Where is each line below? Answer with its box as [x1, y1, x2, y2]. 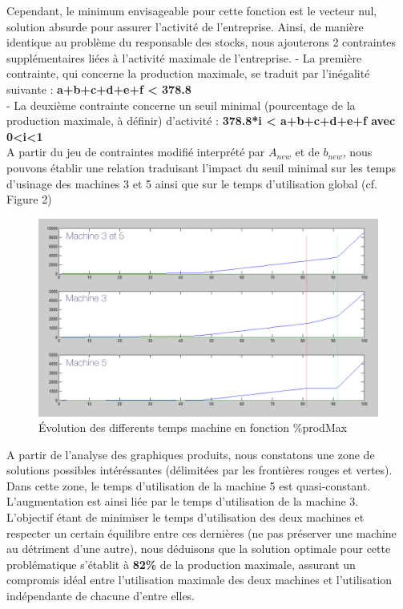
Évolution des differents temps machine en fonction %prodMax [38, 419, 348, 436]
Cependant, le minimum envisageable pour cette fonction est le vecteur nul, [6, 2, 377, 18]
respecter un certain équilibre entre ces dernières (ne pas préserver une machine [6, 524, 397, 541]
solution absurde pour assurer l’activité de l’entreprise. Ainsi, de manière [6, 18, 364, 34]
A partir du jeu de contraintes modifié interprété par [6, 143, 265, 160]
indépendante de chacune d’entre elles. [6, 587, 195, 604]
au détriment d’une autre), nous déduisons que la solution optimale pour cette [6, 540, 391, 557]
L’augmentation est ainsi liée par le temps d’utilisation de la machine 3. [6, 493, 359, 510]
